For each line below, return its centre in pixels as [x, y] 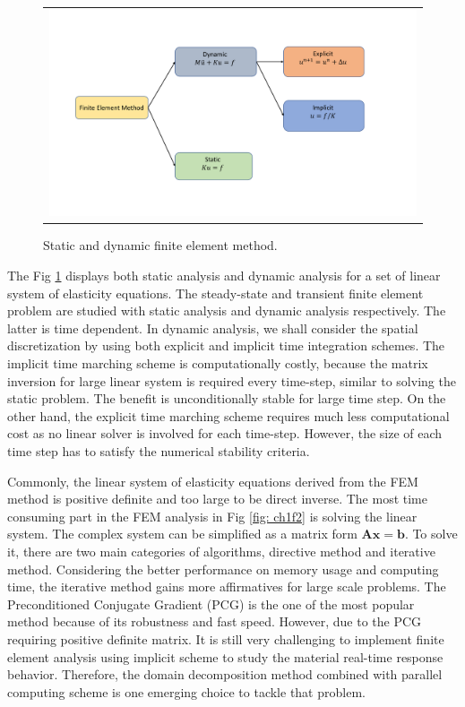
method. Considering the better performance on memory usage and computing [223, 569]
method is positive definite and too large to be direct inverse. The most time [217, 499]
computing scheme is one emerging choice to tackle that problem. [186, 691]
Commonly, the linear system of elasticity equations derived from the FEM [213, 481]
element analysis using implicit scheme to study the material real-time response [225, 656]
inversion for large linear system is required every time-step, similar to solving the [232, 380]
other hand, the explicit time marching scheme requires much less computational [228, 415]
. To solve [431, 534]
